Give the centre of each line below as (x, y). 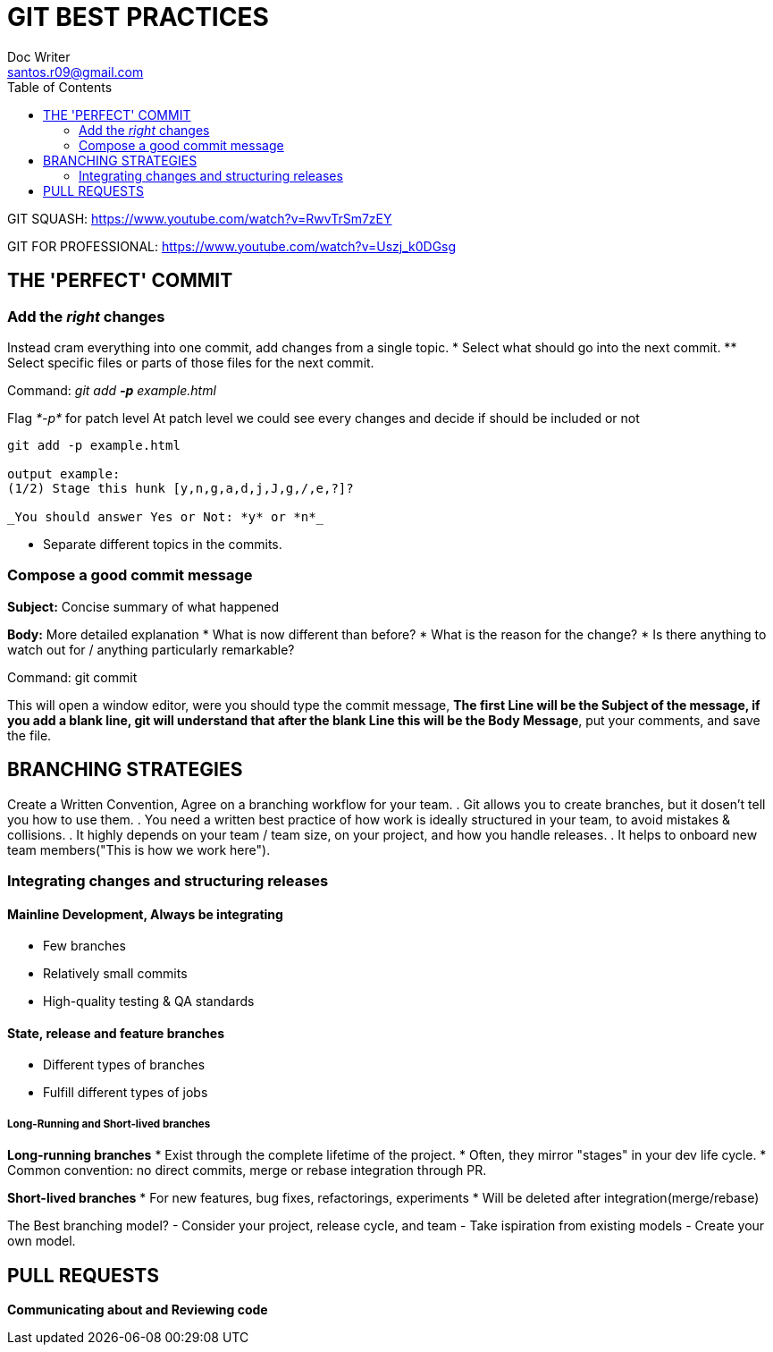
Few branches (84, 946)
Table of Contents (60, 87)
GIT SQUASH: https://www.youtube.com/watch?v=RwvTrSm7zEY (200, 218)
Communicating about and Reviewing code (138, 1310)
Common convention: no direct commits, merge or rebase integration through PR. (247, 1170)
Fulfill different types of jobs (126, 1093)
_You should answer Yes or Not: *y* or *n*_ (166, 516)
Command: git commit (72, 677)
